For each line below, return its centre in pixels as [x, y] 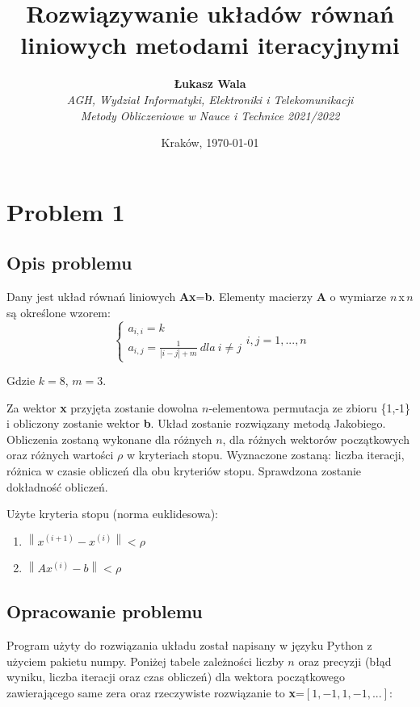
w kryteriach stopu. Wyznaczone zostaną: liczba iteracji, [265, 455]
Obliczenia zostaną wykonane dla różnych [109, 439]
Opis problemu [69, 263]
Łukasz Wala [210, 84]
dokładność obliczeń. [57, 486]
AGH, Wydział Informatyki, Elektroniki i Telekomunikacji [210, 99]
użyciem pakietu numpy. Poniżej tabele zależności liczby [145, 661]
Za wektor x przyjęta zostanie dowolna [103, 407]
